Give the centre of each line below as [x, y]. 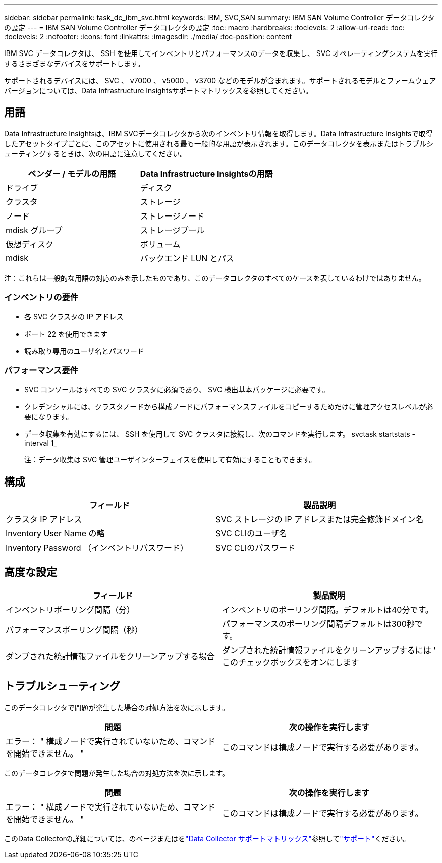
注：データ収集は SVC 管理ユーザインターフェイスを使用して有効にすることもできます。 [170, 460]
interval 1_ [41, 443]
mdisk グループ [34, 230]
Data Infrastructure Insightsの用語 [206, 173]
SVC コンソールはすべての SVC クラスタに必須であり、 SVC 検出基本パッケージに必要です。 [177, 390]
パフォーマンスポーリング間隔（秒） [74, 630]
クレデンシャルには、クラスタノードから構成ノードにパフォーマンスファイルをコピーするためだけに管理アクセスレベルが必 [229, 407]
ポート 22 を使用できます [66, 334]
